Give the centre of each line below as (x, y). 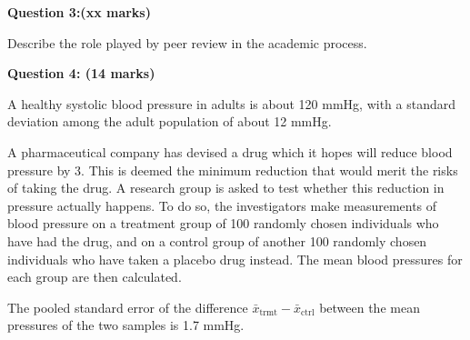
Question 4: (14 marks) (81, 73)
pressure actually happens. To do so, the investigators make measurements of (222, 205)
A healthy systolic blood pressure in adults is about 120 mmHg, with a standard (232, 103)
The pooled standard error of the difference (128, 307)
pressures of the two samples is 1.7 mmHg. (126, 325)
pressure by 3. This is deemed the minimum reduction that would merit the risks (233, 170)
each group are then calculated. (95, 277)
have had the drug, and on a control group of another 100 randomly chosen (217, 240)
